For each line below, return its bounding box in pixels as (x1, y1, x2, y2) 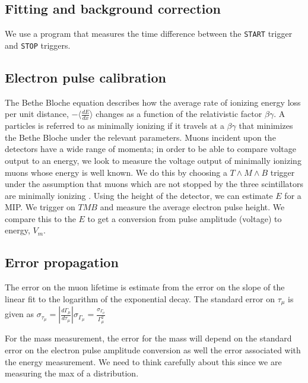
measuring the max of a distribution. (5, 367, 139, 379)
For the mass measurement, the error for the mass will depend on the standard (5, 332, 292, 344)
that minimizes (239, 119, 293, 132)
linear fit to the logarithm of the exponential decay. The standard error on (5, 292, 275, 305)
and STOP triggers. (5, 39, 71, 51)
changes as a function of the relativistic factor (96, 107, 262, 120)
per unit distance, (5, 107, 69, 120)
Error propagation (5, 253, 119, 271)
